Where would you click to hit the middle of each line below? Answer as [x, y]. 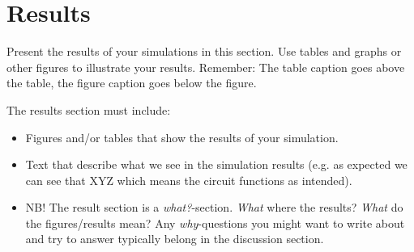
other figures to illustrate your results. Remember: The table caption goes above [206, 67]
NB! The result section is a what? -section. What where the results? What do [214, 207]
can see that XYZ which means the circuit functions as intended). [189, 180]
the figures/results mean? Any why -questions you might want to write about [215, 223]
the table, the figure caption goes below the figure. [132, 83]
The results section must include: [89, 109]
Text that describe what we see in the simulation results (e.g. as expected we [216, 164]
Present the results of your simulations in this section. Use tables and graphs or [204, 51]
